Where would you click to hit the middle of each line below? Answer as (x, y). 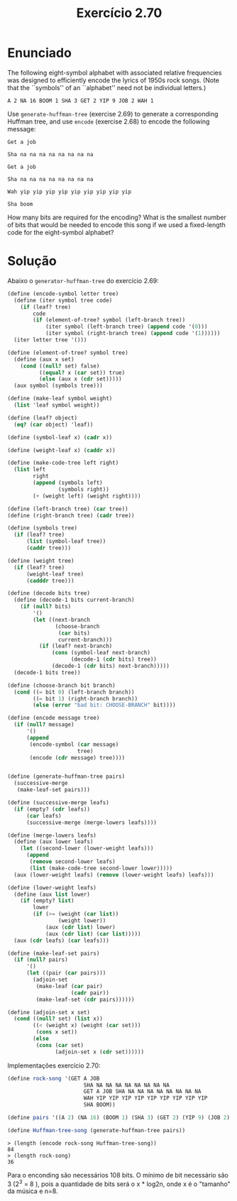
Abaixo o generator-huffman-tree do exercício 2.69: (83, 280)
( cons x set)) (57, 1032)
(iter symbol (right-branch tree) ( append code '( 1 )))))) (133, 334)
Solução (32, 261)
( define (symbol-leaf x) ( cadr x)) (60, 437)
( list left (30, 470)
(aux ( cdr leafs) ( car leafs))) (62, 940)
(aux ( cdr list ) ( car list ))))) (93, 934)
